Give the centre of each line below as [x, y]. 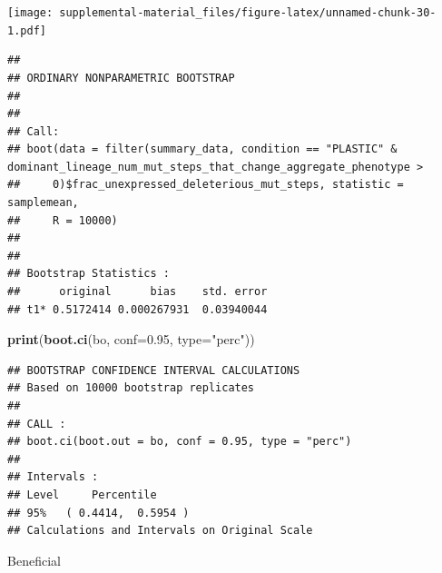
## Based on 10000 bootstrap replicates [131, 388]
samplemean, [43, 203]
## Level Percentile [82, 494]
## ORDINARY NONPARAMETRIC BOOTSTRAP [121, 78]
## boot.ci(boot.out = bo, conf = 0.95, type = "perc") [180, 442]
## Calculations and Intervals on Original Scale [160, 531]
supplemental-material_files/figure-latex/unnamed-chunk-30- [248, 13]
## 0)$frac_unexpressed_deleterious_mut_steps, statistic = [206, 185]
